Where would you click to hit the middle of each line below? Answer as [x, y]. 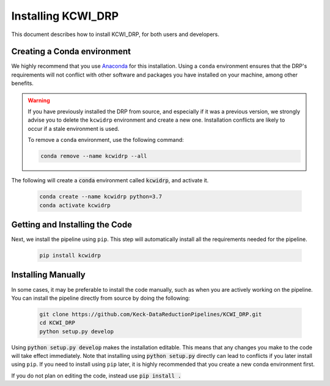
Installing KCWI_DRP [65, 16]
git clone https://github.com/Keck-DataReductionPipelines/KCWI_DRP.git [151, 314]
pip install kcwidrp [70, 256]
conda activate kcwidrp [75, 205]
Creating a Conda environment [71, 52]
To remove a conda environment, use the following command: [106, 140]
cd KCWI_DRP [57, 323]
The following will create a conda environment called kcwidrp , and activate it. [110, 180]
